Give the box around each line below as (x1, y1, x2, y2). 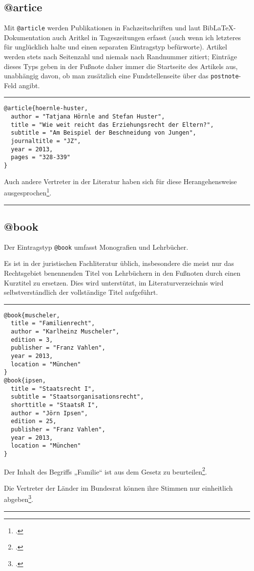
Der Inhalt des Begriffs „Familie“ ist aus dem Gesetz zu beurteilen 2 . (4, 465, 207, 476)
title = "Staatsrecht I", (11, 385, 95, 392)
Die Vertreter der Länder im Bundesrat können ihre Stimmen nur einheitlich (4, 482, 233, 493)
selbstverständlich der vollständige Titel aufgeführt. (4, 287, 158, 297)
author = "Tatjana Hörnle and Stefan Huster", (11, 113, 165, 120)
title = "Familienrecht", (11, 320, 95, 327)
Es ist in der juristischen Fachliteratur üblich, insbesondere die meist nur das (4, 258, 234, 268)
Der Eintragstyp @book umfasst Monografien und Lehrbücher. (4, 241, 189, 252)
